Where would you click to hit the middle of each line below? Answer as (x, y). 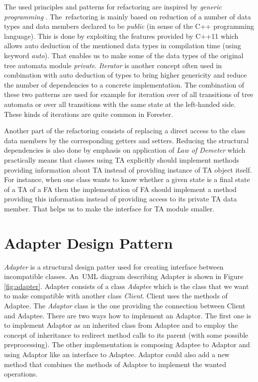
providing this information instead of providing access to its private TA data (121, 199)
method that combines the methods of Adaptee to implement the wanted (115, 364)
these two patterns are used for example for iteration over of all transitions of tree (129, 94)
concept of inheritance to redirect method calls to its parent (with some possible (126, 334)
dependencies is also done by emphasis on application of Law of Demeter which (125, 150)
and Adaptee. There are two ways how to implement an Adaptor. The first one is (128, 315)
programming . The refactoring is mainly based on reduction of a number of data (128, 16)
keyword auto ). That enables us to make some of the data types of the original (124, 55)
